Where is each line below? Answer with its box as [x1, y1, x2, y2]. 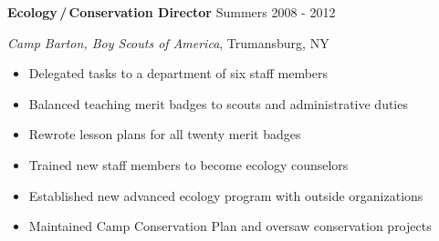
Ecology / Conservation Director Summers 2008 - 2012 [7, 3, 336, 21]
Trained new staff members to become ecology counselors [28, 155, 349, 174]
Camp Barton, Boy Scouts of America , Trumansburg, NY [7, 33, 329, 52]
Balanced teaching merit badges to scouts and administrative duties [28, 94, 408, 113]
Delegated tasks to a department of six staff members [28, 64, 329, 83]
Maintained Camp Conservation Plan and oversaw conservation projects [28, 216, 432, 236]
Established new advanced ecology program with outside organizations [28, 186, 423, 205]
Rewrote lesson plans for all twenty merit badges [28, 125, 301, 144]
